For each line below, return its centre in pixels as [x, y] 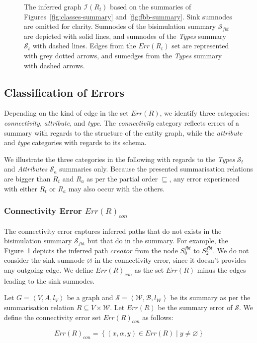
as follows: [158, 317]
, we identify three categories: [205, 113]
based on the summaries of [151, 6]
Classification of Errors [64, 92]
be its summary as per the [210, 297]
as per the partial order [122, 178]
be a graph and [90, 297]
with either [21, 188]
